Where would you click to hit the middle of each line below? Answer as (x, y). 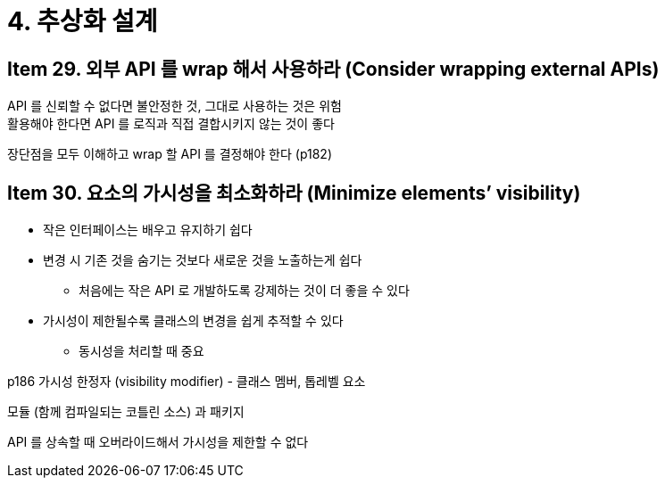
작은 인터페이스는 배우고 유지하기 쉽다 (148, 230)
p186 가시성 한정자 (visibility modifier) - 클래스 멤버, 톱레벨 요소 (187, 382)
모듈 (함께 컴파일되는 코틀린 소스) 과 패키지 (126, 412)
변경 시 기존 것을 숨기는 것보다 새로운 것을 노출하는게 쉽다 (203, 260)
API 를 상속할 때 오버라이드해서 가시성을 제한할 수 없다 (158, 442)
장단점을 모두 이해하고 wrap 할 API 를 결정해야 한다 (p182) (170, 154)
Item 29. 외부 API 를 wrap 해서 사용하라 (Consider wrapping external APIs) (333, 69)
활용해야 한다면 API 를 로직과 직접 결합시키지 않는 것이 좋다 (171, 124)
